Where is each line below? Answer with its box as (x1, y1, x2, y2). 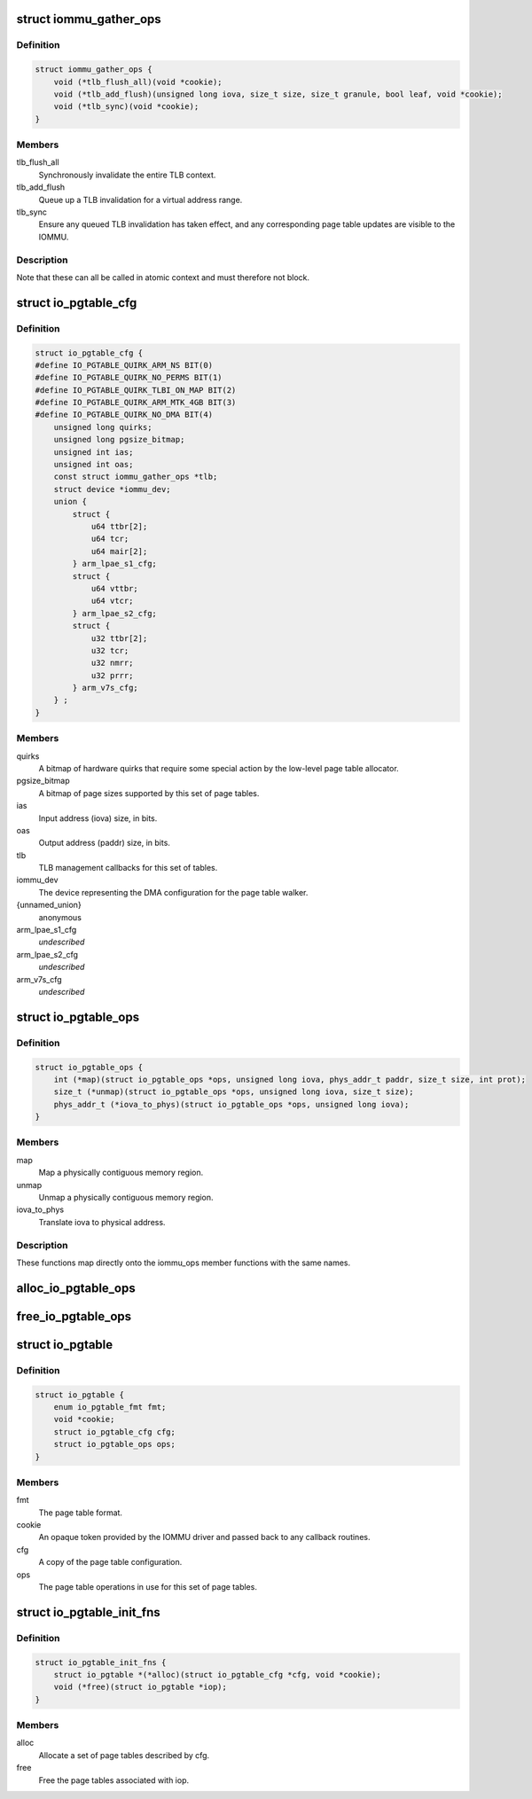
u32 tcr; (90, 645, 129, 655)
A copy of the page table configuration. (38, 1557, 183, 1568)
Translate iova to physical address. (38, 1216, 166, 1227)
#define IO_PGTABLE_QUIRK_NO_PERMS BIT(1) (35, 372, 223, 383)
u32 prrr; (90, 670, 134, 680)
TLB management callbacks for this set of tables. (38, 863, 218, 873)
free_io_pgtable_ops (16, 1309, 132, 1324)
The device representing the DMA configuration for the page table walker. (38, 887, 309, 897)
